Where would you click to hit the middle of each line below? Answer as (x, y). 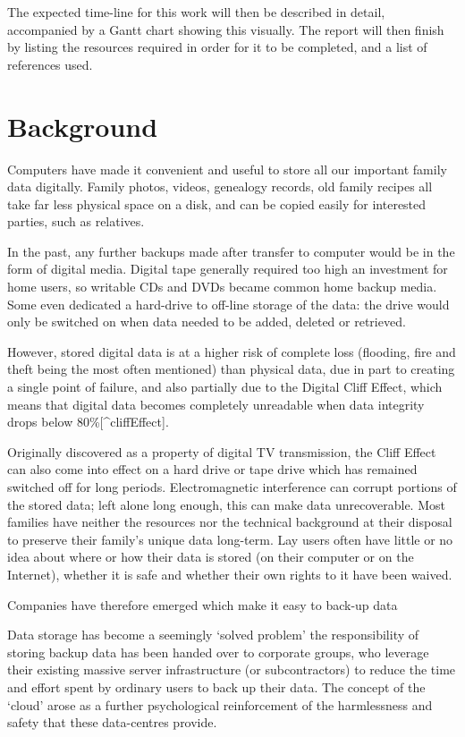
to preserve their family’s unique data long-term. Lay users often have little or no (230, 539)
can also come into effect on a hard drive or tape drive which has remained (212, 469)
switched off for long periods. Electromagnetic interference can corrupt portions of (232, 487)
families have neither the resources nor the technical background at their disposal (230, 522)
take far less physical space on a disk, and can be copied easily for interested (217, 203)
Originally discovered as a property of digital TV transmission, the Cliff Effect (222, 451)
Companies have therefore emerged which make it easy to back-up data (203, 604)
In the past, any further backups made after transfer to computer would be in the (231, 251)
